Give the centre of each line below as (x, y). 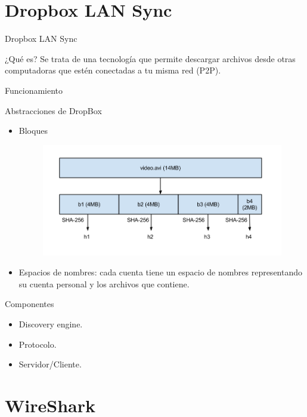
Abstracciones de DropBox (53, 110)
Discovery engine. (51, 324)
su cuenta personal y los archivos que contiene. (104, 283)
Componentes (30, 304)
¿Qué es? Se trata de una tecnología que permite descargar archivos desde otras (150, 58)
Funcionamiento (34, 90)
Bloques (33, 131)
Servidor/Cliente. (50, 364)
